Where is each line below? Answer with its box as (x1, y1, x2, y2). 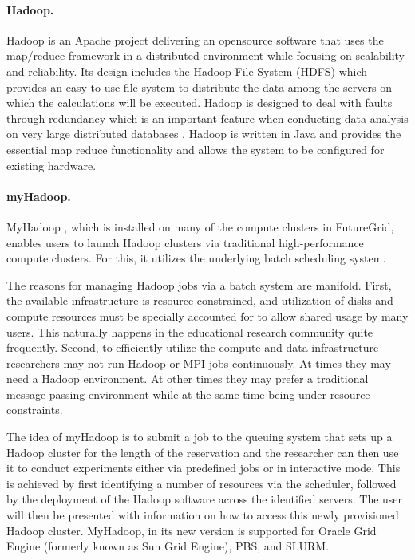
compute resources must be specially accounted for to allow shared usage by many (6, 307, 409, 324)
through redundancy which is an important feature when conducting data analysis (6, 109, 409, 126)
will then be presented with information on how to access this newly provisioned (6, 507, 399, 523)
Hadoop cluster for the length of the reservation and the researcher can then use (6, 444, 399, 460)
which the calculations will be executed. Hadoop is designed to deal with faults (6, 94, 393, 111)
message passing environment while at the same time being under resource (6, 385, 370, 402)
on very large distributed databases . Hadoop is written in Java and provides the (6, 125, 401, 142)
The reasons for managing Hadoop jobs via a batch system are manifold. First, (6, 276, 392, 293)
